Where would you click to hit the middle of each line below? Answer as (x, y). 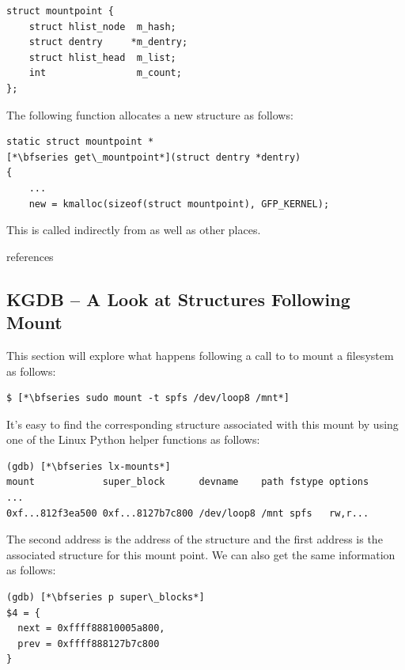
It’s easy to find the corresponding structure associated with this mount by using (202, 424)
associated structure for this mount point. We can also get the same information (201, 554)
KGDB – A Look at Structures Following (178, 299)
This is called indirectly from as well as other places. (134, 230)
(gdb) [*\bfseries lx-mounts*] (89, 466)
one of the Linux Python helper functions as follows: (133, 439)
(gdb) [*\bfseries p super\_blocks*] (106, 598)
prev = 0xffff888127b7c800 (89, 644)
